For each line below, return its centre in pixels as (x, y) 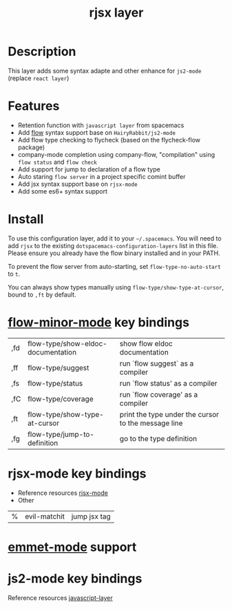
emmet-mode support (72, 547)
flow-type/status (55, 383)
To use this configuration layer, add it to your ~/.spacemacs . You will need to (115, 238)
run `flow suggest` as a (157, 363)
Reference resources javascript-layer (60, 598)
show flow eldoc (146, 344)
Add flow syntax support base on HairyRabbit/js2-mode (97, 132)
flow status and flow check (57, 162)
